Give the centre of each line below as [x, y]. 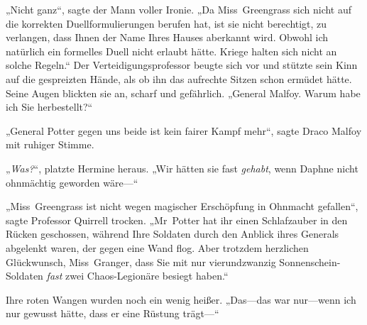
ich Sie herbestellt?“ [49, 107]
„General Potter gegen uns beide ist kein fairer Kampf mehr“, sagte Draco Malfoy [184, 130]
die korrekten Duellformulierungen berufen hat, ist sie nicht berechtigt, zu [166, 23]
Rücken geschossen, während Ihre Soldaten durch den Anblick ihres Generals [172, 234]
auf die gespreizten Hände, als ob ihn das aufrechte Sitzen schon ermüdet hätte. [179, 78]
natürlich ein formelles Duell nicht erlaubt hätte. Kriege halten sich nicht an [171, 51]
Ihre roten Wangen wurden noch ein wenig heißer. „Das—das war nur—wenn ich [181, 299]
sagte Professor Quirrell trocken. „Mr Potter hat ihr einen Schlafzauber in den [177, 220]
